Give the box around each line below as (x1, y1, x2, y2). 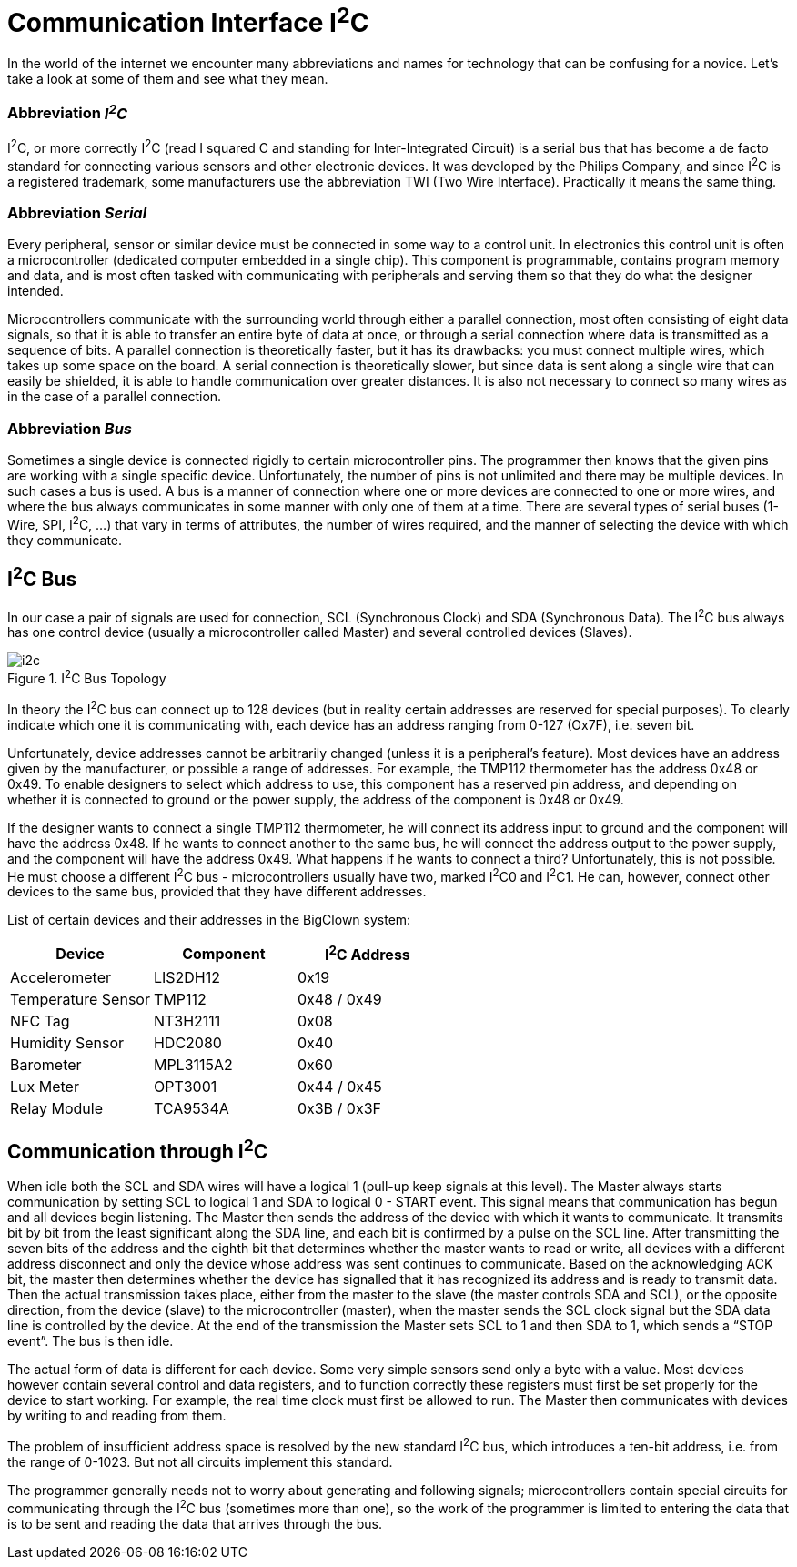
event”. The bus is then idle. (7, 1333, 174, 1350)
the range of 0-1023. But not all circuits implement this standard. (7, 1454, 393, 1471)
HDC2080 (153, 1033, 222, 1052)
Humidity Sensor (10, 1033, 125, 1052)
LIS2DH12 (153, 967, 221, 986)
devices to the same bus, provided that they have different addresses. (7, 884, 427, 900)
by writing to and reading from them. (7, 1408, 227, 1424)
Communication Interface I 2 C (7, 2, 369, 39)
